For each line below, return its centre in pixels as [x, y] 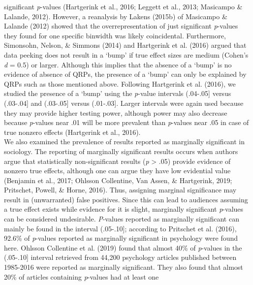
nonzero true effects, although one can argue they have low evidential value [117, 171]
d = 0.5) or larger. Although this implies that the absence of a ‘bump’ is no [118, 64]
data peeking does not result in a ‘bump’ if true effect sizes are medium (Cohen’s [126, 54]
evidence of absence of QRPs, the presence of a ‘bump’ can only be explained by [125, 74]
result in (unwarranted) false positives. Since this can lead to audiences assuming [126, 199]
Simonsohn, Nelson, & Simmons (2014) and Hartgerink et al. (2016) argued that [125, 45]
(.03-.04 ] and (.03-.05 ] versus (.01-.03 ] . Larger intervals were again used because [124, 103]
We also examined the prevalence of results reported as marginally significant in [125, 142]
